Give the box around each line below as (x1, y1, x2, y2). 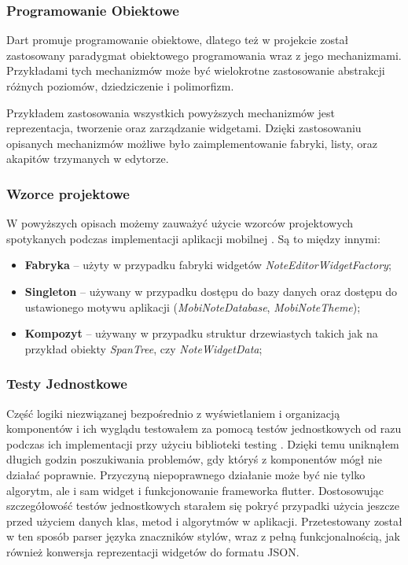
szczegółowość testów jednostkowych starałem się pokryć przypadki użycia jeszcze (6, 497, 399, 514)
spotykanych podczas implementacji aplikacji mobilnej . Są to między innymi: (6, 230, 380, 246)
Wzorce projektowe (6, 183, 130, 203)
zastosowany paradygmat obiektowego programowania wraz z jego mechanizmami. (6, 46, 402, 63)
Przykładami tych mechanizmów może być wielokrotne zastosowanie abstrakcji (6, 62, 385, 79)
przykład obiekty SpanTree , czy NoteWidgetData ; (24, 340, 263, 356)
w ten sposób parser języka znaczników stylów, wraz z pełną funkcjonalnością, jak (6, 528, 401, 545)
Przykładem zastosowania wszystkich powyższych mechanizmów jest (6, 104, 335, 120)
